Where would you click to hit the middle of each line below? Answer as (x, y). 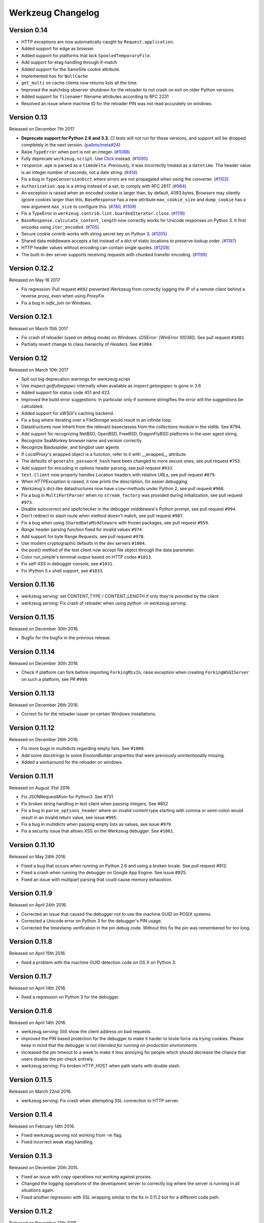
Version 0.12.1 (30, 317)
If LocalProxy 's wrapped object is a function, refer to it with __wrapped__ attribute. (104, 454)
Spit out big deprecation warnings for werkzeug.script (76, 379)
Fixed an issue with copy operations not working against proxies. (87, 1177)
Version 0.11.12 (32, 728)
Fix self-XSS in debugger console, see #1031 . (67, 564)
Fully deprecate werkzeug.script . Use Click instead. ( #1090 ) (85, 159)
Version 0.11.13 (32, 693)
